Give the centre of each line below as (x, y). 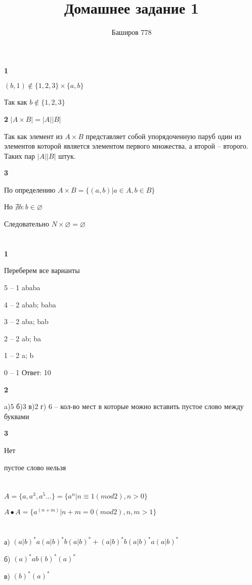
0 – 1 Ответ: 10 (28, 372)
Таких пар (20, 155)
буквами (17, 416)
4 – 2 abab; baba (30, 304)
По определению (30, 189)
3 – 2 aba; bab (26, 321)
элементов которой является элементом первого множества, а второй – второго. (126, 146)
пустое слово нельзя (35, 467)
